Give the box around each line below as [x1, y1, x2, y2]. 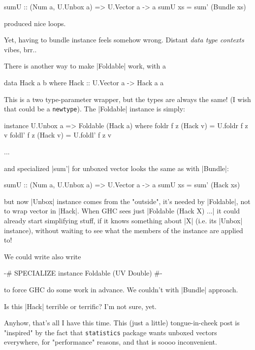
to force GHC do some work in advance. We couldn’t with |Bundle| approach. [4, 284, 238, 294]
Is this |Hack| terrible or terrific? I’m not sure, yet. [4, 301, 157, 311]
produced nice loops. [4, 18, 66, 28]
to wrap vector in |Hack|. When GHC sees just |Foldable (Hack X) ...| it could [4, 206, 240, 216]
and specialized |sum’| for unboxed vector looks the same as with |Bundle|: [4, 163, 229, 173]
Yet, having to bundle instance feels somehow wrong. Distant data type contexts [4, 35, 244, 45]
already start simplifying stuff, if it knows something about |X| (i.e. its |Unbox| [4, 215, 243, 225]
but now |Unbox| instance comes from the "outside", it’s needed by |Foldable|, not [4, 196, 251, 206]
